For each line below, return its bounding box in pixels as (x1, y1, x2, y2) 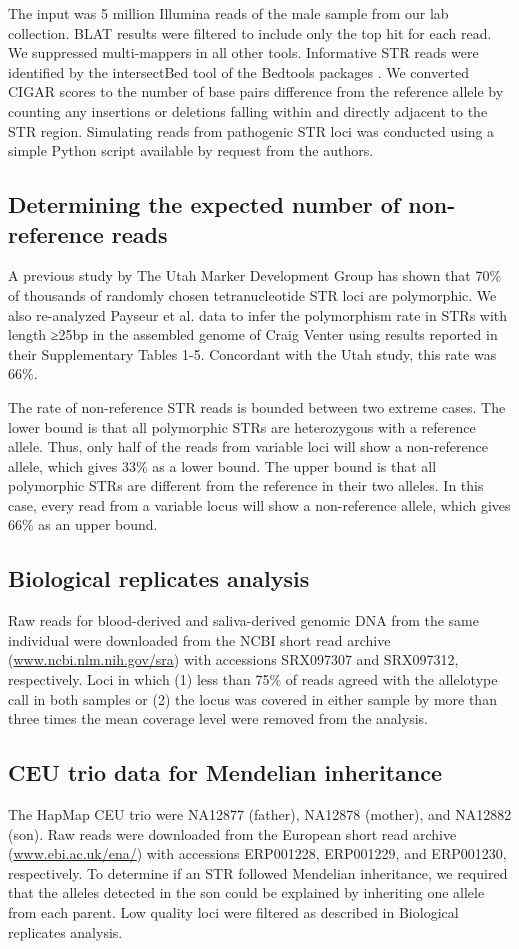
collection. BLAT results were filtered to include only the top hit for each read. (8, 22, 492, 43)
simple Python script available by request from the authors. (8, 140, 374, 161)
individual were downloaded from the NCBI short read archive (8, 629, 391, 650)
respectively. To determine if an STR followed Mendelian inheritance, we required (8, 862, 508, 883)
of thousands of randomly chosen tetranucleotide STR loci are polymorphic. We (8, 284, 497, 305)
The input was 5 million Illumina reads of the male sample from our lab (8, 3, 449, 23)
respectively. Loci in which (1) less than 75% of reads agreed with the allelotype (8, 669, 498, 690)
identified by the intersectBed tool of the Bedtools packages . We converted (8, 61, 470, 82)
